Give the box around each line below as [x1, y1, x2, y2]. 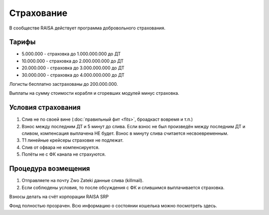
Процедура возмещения [9, 165, 90, 173]
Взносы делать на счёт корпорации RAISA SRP [9, 194, 109, 200]
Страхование [9, 7, 68, 18]
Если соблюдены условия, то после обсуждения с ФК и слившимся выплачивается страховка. [21, 185, 225, 191]
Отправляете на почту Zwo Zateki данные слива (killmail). [21, 178, 144, 184]
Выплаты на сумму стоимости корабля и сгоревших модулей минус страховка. [9, 90, 179, 96]
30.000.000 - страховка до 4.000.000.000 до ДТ [21, 72, 125, 78]
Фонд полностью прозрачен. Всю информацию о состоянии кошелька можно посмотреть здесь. [9, 203, 217, 209]
